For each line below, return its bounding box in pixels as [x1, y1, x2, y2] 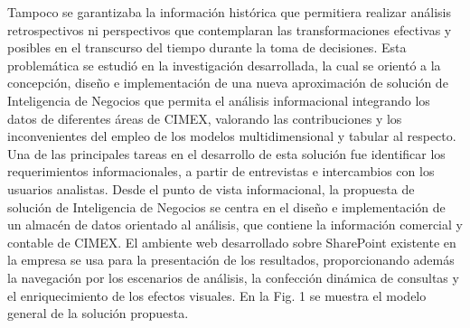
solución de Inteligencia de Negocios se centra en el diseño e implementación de [7, 197, 446, 216]
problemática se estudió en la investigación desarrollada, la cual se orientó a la [7, 55, 441, 74]
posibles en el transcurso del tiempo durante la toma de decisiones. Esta [7, 38, 407, 57]
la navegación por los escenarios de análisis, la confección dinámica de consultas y [7, 267, 459, 286]
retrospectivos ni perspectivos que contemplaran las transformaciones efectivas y [7, 20, 452, 39]
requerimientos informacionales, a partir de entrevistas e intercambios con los [7, 162, 435, 181]
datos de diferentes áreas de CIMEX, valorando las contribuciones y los [7, 108, 402, 127]
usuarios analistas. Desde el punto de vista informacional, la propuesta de [7, 179, 415, 198]
